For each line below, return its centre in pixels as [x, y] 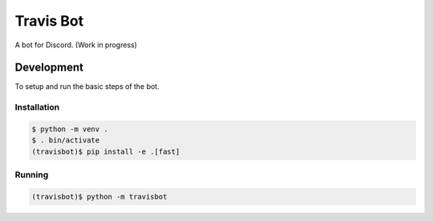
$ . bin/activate [66, 141]
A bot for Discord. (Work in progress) [76, 45]
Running [32, 175]
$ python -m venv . [70, 129]
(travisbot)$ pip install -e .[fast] [106, 151]
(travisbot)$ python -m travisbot [99, 197]
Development [49, 68]
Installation [37, 107]
